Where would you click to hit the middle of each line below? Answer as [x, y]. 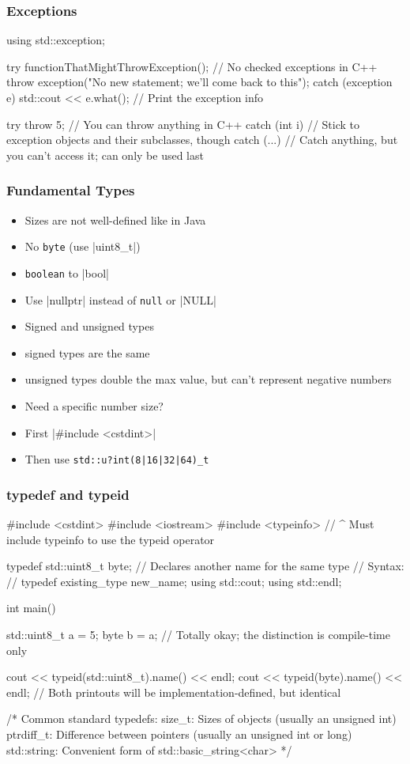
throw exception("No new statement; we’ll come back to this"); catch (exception [199, 82]
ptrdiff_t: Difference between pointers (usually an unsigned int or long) [179, 734]
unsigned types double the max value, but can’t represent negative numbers [208, 379]
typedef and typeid [68, 494]
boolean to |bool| [67, 272]
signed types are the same [87, 352]
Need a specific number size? [94, 405]
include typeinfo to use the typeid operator [111, 539]
